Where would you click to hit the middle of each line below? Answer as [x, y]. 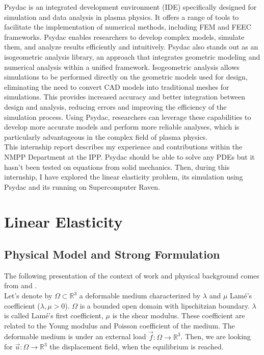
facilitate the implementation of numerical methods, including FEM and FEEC [128, 27]
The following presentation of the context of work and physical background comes [132, 275]
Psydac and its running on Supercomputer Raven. [82, 186]
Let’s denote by [28, 296]
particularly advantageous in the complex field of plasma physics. [106, 136]
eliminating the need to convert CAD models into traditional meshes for [117, 86]
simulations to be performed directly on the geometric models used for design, [126, 77]
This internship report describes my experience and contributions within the [123, 147]
